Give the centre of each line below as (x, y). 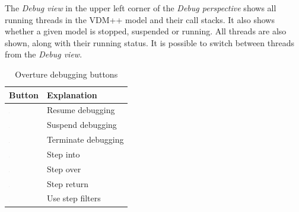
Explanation (72, 94)
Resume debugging (81, 110)
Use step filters (74, 198)
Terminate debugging (85, 139)
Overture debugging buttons (66, 74)
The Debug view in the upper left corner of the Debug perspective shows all (141, 8)
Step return (68, 183)
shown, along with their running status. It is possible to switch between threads (150, 42)
